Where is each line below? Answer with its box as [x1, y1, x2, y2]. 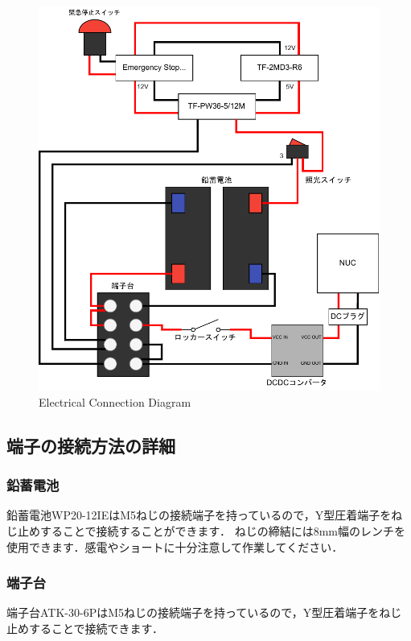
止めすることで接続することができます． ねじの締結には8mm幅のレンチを [17, 522, 406, 539]
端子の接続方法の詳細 [6, 432, 175, 457]
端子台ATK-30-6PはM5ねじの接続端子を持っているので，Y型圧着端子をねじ [6, 604, 402, 621]
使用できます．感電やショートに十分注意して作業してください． [6, 538, 343, 555]
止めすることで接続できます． [6, 619, 164, 636]
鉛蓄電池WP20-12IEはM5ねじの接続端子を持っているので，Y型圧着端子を [6, 507, 392, 523]
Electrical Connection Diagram [39, 393, 191, 410]
